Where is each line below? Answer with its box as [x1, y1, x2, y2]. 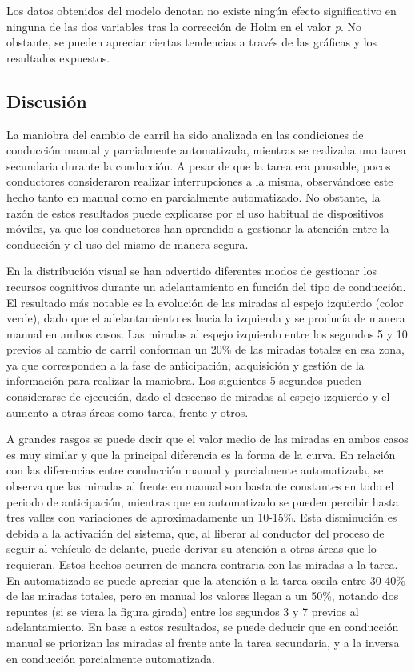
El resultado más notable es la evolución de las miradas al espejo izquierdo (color [6, 294, 404, 310]
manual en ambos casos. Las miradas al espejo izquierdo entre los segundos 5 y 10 [6, 325, 408, 342]
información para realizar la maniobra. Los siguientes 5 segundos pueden [6, 372, 362, 389]
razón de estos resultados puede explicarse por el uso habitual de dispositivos [6, 204, 384, 221]
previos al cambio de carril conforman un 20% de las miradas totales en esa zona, [6, 341, 405, 358]
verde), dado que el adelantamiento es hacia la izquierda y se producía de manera [6, 310, 405, 326]
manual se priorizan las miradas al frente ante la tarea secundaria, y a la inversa [6, 634, 400, 650]
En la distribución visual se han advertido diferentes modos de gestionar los [6, 262, 377, 279]
